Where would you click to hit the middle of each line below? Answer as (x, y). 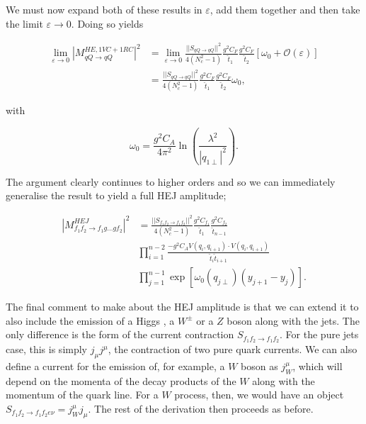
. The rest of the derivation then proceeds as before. (201, 409)
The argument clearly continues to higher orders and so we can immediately (171, 181)
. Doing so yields (107, 23)
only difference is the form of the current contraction (120, 334)
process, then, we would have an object (259, 395)
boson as (259, 366)
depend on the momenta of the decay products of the (121, 380)
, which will (318, 366)
